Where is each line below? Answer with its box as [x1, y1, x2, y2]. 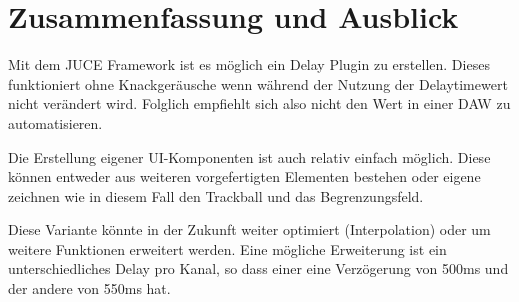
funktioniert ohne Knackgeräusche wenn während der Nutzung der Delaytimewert [8, 73, 508, 94]
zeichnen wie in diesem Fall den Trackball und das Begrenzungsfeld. [8, 185, 424, 206]
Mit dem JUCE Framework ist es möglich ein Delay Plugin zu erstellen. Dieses [8, 54, 490, 75]
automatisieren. [8, 112, 103, 133]
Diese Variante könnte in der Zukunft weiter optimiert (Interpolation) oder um [8, 219, 491, 240]
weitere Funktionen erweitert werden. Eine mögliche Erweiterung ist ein [8, 238, 447, 259]
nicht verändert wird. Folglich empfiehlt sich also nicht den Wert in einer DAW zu [8, 93, 511, 114]
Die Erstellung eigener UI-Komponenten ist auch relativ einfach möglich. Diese [8, 146, 491, 167]
